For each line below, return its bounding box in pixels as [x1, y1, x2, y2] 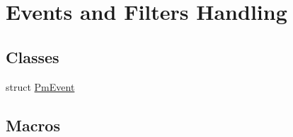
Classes [6, 45, 59, 67]
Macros [6, 114, 60, 136]
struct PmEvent [6, 79, 75, 94]
